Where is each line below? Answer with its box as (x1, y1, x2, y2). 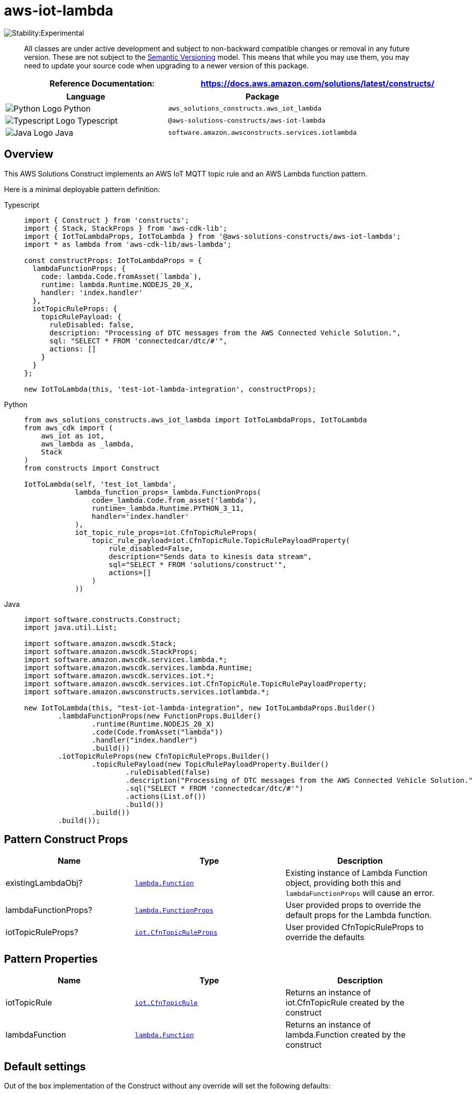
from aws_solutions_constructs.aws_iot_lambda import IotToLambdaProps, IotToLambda (24, 415, 367, 424)
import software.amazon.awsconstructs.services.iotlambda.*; (24, 687, 270, 696)
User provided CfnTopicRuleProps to (285, 922, 424, 933)
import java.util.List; (24, 623, 117, 631)
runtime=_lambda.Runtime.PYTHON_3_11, (91, 504, 245, 512)
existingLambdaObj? (6, 878, 83, 888)
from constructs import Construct (24, 464, 160, 472)
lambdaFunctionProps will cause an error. (285, 888, 434, 898)
